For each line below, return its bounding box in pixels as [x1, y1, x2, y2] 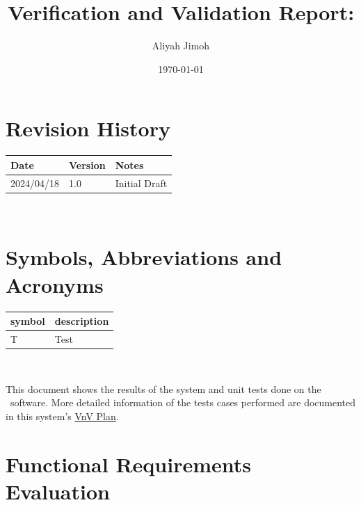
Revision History [6, 114, 170, 143]
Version [69, 157, 106, 172]
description [54, 314, 109, 328]
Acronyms [6, 270, 104, 298]
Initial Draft [115, 175, 168, 190]
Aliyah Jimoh [152, 38, 210, 53]
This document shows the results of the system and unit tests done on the [6, 381, 321, 396]
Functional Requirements [6, 449, 251, 478]
